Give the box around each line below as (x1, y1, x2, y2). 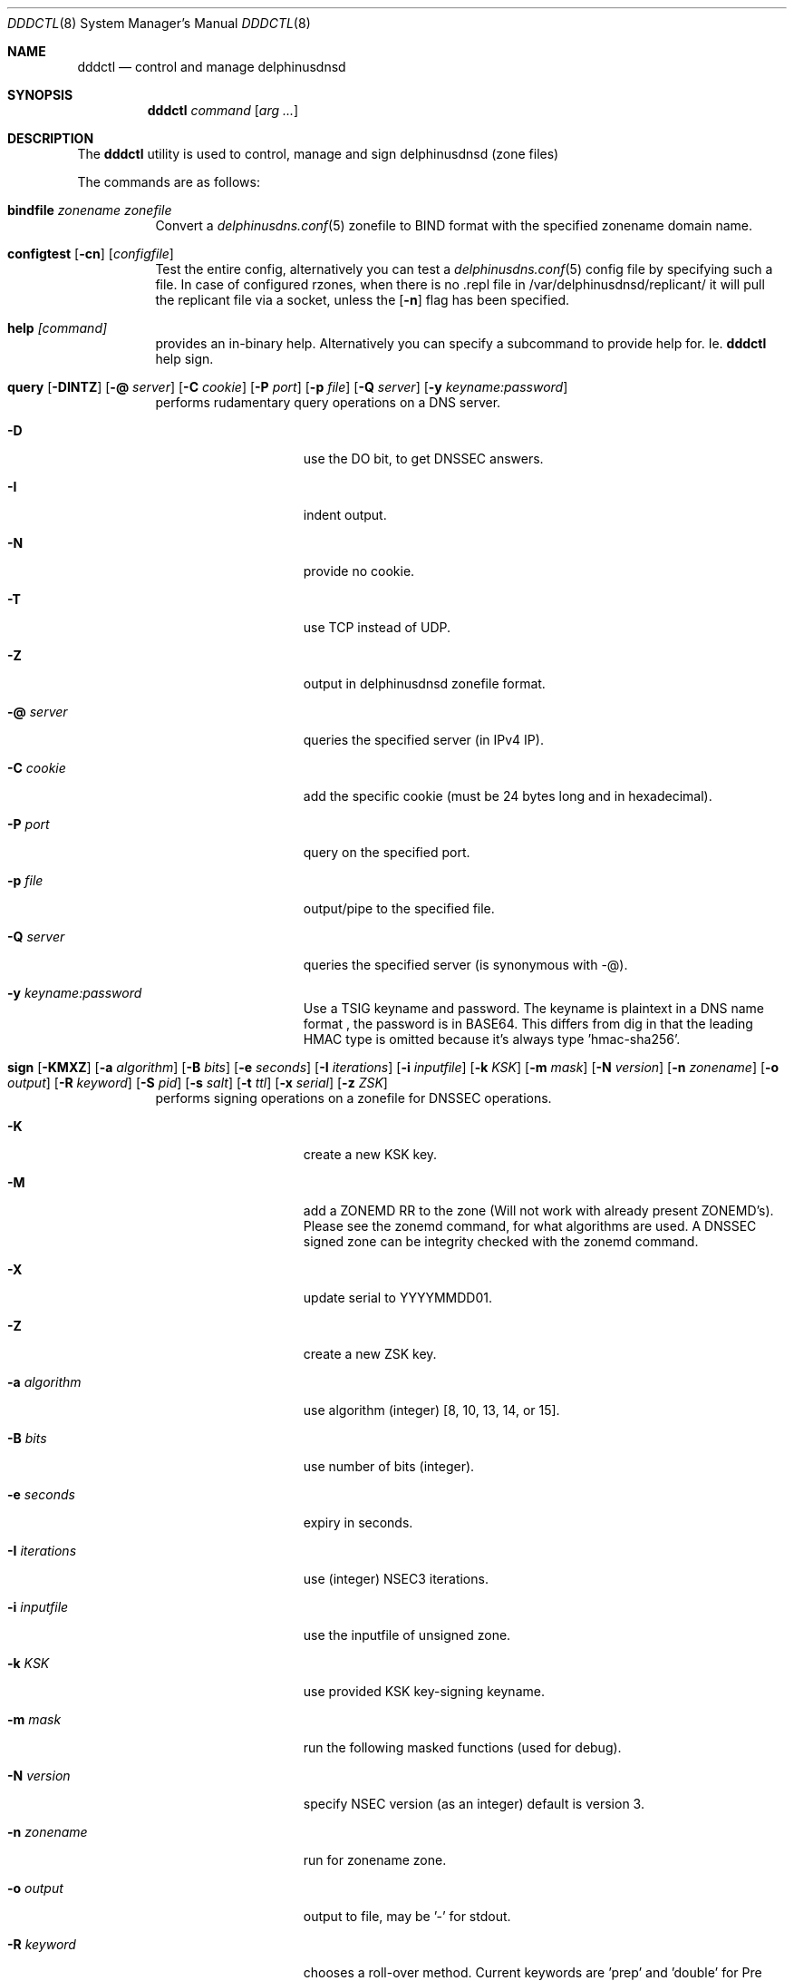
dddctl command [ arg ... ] (147, 102, 299, 118)
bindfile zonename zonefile (7, 202, 172, 218)
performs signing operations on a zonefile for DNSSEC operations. (155, 1090, 552, 1106)
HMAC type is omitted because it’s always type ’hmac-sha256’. (303, 1031, 681, 1047)
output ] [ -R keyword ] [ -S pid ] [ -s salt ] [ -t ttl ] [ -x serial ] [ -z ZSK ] (7, 1075, 388, 1090)
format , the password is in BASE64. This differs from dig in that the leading (303, 1016, 753, 1031)
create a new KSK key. (303, 1147, 438, 1162)
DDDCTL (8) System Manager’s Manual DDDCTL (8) (7, 15, 311, 31)
